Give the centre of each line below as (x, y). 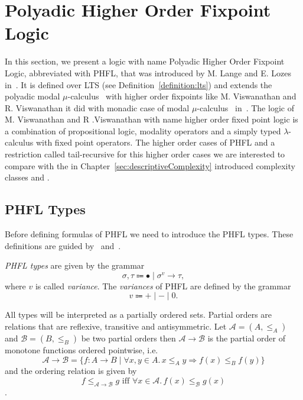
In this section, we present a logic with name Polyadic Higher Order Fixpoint (145, 61)
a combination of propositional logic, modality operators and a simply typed (143, 130)
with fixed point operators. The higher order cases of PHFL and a (155, 142)
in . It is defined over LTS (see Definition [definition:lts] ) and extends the (139, 84)
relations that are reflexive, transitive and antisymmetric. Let (116, 326)
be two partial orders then (128, 338)
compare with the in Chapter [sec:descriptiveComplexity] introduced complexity (150, 165)
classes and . (27, 177)
